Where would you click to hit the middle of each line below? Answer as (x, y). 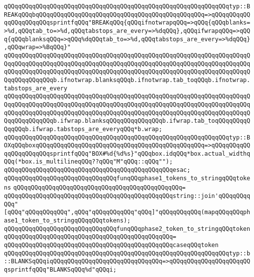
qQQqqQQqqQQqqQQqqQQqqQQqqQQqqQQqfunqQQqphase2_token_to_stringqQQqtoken (127, 229)
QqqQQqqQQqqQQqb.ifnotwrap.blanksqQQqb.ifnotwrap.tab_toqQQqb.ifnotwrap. (127, 80)
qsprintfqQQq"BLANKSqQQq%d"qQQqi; (60, 270)
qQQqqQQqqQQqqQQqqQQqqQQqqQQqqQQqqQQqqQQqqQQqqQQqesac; (97, 170)
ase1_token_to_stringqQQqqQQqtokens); (67, 221)
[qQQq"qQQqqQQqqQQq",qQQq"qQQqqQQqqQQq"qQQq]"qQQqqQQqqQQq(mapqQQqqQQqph (127, 212)
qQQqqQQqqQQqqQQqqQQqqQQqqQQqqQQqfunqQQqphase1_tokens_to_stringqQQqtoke (127, 178)
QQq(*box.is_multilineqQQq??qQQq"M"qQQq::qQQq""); (88, 162)
